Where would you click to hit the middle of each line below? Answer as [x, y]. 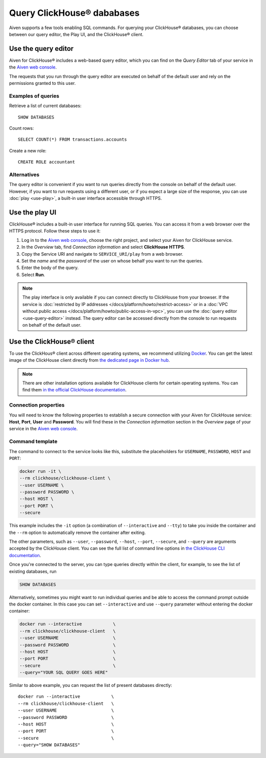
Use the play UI [33, 212]
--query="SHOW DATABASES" [49, 745]
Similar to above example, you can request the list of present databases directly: [91, 685]
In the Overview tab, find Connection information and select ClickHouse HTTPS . [103, 247]
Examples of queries [34, 96]
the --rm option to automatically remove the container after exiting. [78, 532]
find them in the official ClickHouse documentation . [74, 390]
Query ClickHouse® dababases [74, 13]
